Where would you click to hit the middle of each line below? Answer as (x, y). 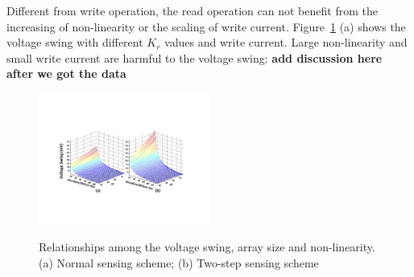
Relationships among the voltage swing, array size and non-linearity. (207, 247)
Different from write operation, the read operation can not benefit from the (192, 10)
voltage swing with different (75, 42)
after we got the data (66, 73)
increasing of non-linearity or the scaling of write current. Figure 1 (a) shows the (206, 26)
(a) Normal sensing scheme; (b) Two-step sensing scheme (179, 262)
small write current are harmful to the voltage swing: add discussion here (195, 57)
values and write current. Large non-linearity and (286, 42)
